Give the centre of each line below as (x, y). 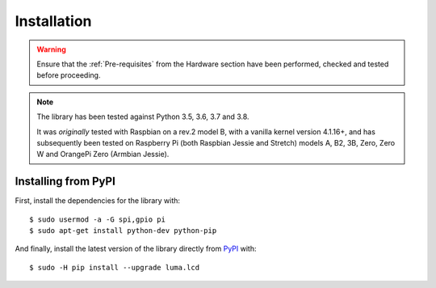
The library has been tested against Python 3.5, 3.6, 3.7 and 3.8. (143, 116)
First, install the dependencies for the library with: (98, 201)
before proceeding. (69, 75)
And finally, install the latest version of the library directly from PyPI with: (136, 249)
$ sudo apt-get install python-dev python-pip (123, 230)
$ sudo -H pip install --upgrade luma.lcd (115, 267)
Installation (53, 21)
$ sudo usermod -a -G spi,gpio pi (97, 219)
